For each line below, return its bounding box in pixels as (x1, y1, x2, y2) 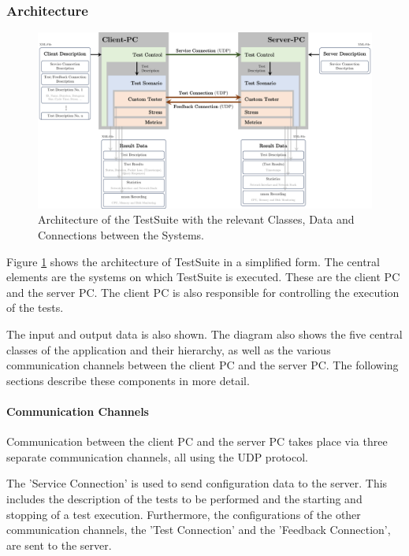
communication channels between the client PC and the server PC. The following (6, 357, 399, 373)
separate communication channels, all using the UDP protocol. (6, 448, 308, 465)
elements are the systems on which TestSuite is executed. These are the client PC (6, 269, 400, 285)
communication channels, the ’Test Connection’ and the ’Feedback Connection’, (6, 521, 391, 538)
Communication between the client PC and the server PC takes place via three (6, 433, 388, 450)
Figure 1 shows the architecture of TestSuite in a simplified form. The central (6, 253, 380, 269)
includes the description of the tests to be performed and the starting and (6, 490, 363, 506)
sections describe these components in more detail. (6, 372, 250, 388)
